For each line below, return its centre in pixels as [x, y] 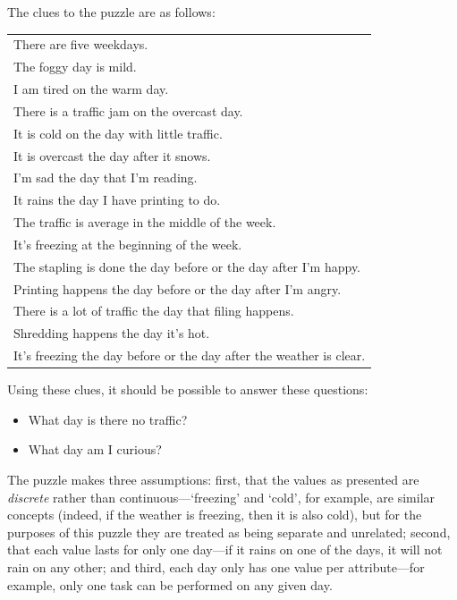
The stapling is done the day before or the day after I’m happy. [187, 266]
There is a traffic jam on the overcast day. [128, 110]
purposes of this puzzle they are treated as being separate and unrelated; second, [229, 532]
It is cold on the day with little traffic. [118, 133]
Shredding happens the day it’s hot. [112, 333]
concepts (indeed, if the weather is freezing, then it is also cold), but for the [215, 515]
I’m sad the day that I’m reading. [106, 177]
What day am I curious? [95, 449]
